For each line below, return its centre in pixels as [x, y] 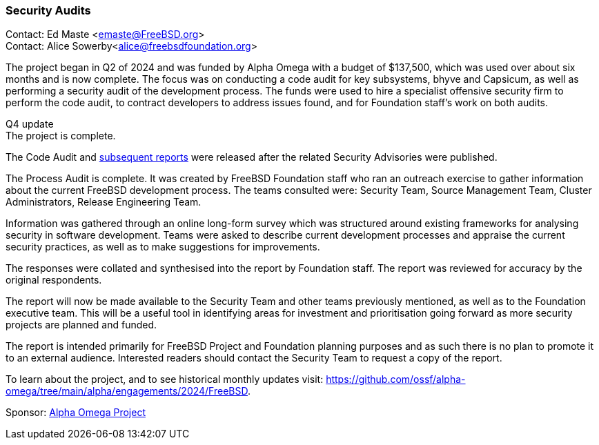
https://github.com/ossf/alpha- [396, 379]
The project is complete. [61, 136]
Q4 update [30, 124]
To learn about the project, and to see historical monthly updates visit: [165, 379]
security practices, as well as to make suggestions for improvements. [163, 247]
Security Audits [48, 10]
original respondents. [54, 280]
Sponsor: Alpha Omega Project [76, 413]
